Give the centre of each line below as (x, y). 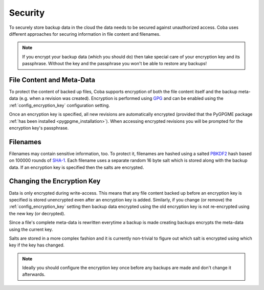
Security (27, 13)
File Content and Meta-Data (52, 80)
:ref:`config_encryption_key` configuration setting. (59, 105)
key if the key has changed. (37, 245)
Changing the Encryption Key (55, 181)
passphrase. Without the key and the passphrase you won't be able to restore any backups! (115, 64)
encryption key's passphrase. (39, 128)
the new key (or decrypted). (37, 213)
